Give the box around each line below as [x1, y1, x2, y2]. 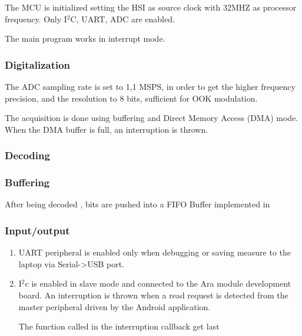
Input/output [5, 223, 70, 237]
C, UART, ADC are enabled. [70, 12, 175, 25]
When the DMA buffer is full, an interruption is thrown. [5, 123, 208, 135]
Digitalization [5, 57, 71, 72]
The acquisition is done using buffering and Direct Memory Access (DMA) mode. [5, 112, 298, 124]
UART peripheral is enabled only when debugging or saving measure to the [18, 246, 291, 258]
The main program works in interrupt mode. [5, 32, 165, 45]
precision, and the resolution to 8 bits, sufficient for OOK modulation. [5, 92, 258, 104]
